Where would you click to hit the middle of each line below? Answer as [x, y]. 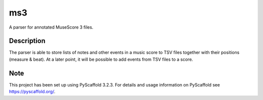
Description [27, 41]
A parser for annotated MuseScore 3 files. [51, 27]
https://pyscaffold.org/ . [32, 92]
